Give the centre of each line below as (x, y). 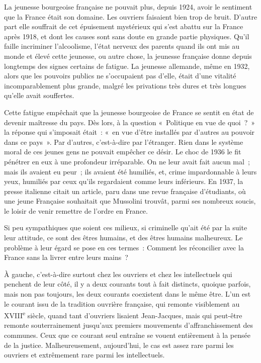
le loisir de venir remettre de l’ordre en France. (76, 210)
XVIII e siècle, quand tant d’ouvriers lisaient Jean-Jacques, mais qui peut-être (123, 314)
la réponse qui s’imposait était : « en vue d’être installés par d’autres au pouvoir (129, 132)
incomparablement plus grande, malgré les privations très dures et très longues (125, 85)
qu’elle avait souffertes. (39, 95)
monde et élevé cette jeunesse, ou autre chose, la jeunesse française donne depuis (128, 56)
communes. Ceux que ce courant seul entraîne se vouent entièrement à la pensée (127, 335)
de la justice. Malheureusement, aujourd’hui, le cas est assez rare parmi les (119, 345)
